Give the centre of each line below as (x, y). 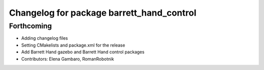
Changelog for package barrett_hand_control (103, 13)
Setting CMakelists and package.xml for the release (73, 45)
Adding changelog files (44, 38)
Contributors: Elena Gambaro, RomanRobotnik (68, 59)
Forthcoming (31, 26)
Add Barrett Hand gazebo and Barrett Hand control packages (83, 52)
